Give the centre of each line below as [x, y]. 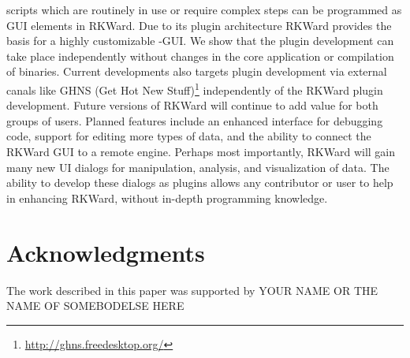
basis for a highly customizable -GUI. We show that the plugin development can [200, 41]
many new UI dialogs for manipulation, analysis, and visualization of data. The [198, 167]
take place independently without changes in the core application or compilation [200, 56]
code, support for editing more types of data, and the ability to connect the [189, 136]
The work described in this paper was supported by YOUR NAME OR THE [192, 290]
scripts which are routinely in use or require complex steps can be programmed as [204, 9]
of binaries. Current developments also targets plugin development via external [197, 71]
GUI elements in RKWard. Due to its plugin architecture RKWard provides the [199, 25]
